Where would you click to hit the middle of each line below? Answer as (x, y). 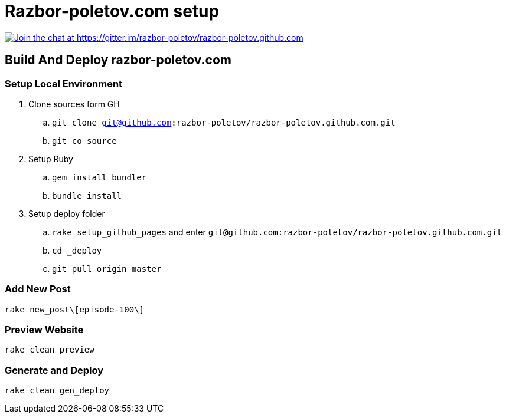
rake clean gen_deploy (57, 391)
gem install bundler (99, 177)
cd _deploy (77, 250)
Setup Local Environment (64, 83)
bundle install (87, 195)
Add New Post (38, 289)
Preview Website (44, 330)
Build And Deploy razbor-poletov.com (118, 60)
